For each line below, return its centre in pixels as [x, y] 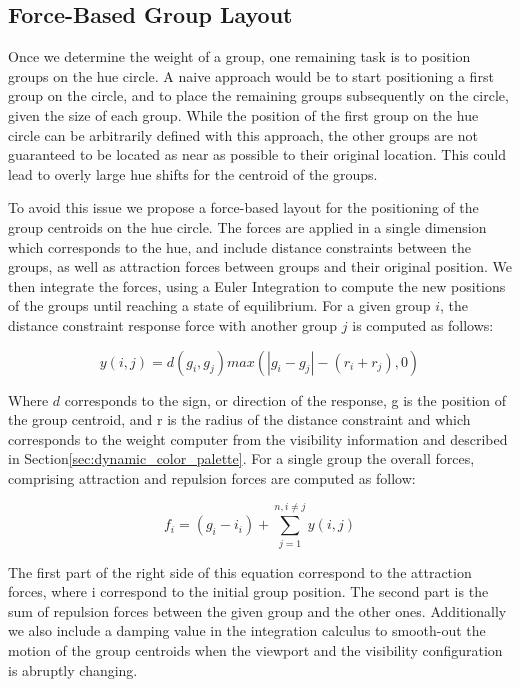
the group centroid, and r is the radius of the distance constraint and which [239, 419]
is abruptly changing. [73, 669]
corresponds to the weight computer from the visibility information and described [258, 438]
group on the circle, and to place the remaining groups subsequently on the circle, [258, 95]
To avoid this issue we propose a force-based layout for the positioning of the [243, 207]
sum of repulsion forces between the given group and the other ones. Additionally [257, 610]
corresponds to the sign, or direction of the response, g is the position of [285, 399]
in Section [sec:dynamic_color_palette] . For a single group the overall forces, [241, 458]
